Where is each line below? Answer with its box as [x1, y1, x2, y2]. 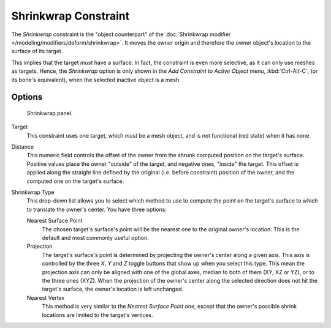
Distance [11, 143, 34, 151]
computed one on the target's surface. [26, 177, 124, 185]
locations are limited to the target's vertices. [42, 311, 153, 318]
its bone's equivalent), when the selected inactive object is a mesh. [11, 76, 181, 83]
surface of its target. [11, 48, 63, 55]
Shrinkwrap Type [11, 188, 55, 196]
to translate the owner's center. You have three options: [26, 206, 167, 213]
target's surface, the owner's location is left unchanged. [42, 285, 184, 293]
